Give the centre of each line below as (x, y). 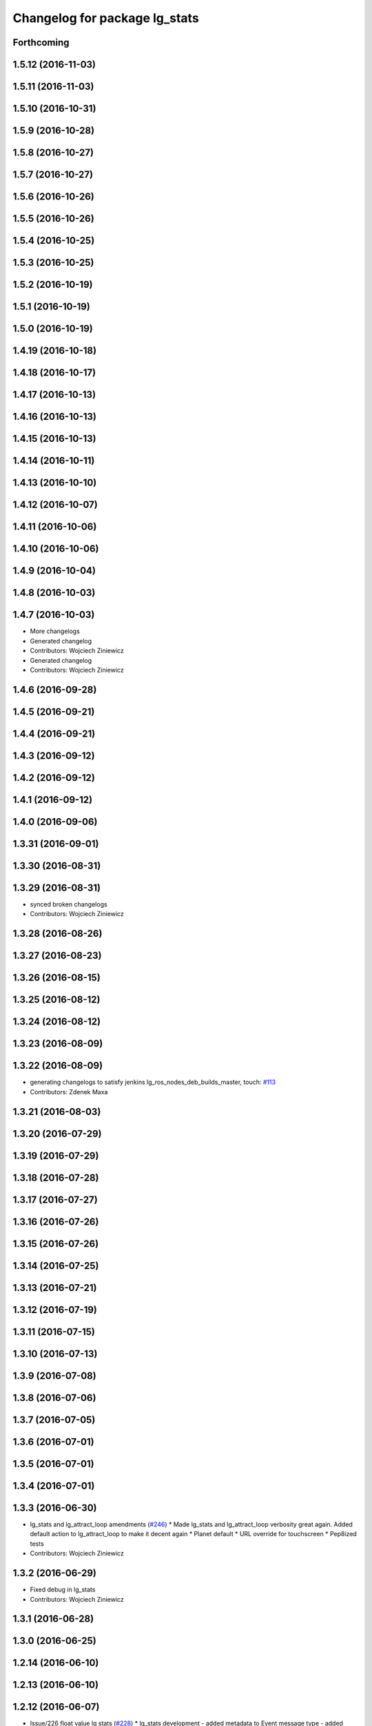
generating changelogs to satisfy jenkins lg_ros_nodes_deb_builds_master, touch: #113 (153, 1082)
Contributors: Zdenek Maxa (69, 1092)
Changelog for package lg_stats (106, 18)
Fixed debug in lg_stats (63, 1590)
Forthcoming (41, 42)
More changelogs (55, 631)
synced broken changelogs (69, 904)
